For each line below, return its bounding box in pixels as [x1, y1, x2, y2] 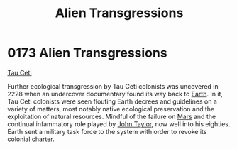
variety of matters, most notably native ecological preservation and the [7, 104, 215, 113]
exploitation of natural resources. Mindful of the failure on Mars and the [7, 112, 216, 121]
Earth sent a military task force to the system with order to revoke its [7, 127, 207, 136]
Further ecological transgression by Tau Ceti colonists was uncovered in [7, 82, 219, 90]
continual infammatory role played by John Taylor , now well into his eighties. [7, 119, 231, 128]
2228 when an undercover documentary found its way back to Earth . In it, [7, 89, 224, 98]
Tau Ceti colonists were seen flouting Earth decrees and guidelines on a [7, 97, 218, 106]
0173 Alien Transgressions [7, 45, 168, 61]
